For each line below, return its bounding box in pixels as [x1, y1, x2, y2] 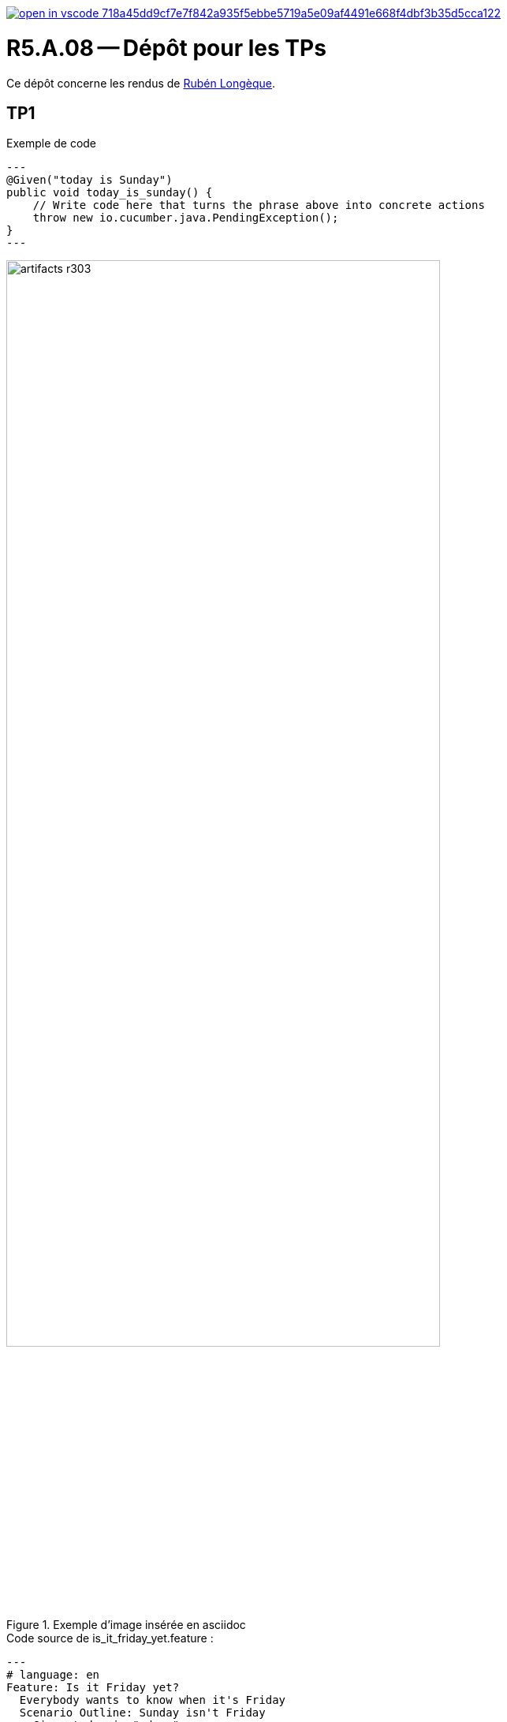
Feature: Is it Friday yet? [6, 1680, 180, 1694]
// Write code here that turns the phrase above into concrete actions [32, 199, 485, 212]
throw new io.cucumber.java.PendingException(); [32, 211, 339, 225]
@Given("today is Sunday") [6, 173, 173, 187]
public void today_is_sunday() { [6, 186, 213, 199]
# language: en [6, 1668, 100, 1681]
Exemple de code [6, 136, 97, 151]
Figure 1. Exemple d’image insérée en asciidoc [6, 1617, 246, 1631]
